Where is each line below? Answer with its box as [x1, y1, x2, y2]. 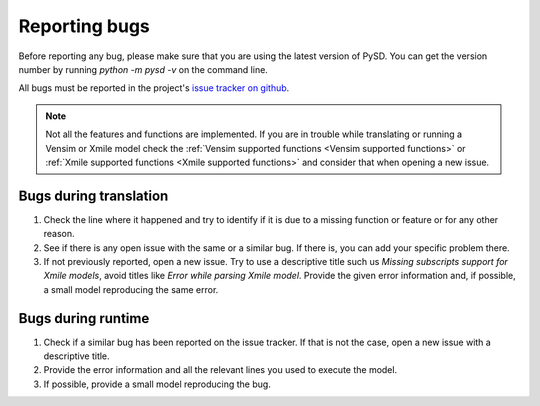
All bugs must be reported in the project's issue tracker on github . [18, 82, 290, 94]
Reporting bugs [18, 15, 150, 37]
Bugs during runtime [18, 310, 150, 327]
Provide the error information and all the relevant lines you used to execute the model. [43, 364, 398, 376]
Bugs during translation [18, 187, 169, 204]
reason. [43, 228, 75, 240]
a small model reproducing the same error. [43, 283, 219, 295]
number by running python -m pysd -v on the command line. [18, 63, 269, 75]
